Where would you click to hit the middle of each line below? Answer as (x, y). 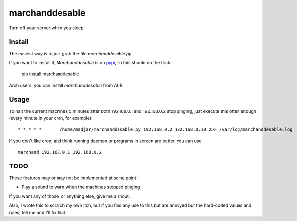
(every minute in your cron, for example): (51, 118)
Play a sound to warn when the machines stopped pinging (81, 187)
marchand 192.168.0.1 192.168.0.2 (60, 152)
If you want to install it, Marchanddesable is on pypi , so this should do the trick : (91, 62)
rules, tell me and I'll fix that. (38, 212)
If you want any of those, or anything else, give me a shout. (70, 196)
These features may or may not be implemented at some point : (74, 178)
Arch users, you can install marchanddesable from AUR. (66, 85)
